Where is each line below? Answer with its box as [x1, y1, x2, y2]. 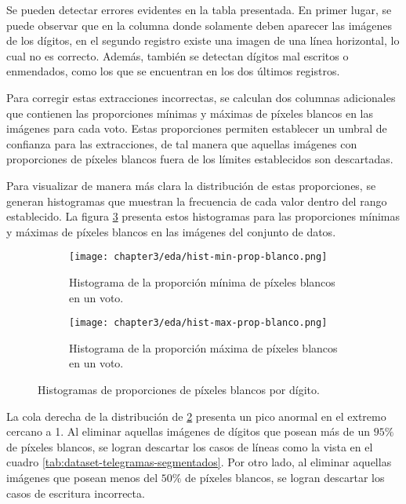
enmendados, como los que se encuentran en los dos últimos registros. [6, 63, 340, 79]
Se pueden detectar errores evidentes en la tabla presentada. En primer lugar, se [6, 2, 392, 17]
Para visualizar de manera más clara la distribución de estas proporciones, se [6, 177, 376, 193]
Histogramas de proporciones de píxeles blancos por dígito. [38, 382, 320, 397]
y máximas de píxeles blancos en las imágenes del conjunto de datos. [6, 223, 336, 239]
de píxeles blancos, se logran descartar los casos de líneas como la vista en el [6, 438, 373, 455]
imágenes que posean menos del [6, 469, 158, 485]
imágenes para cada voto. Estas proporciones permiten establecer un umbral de [6, 120, 387, 137]
